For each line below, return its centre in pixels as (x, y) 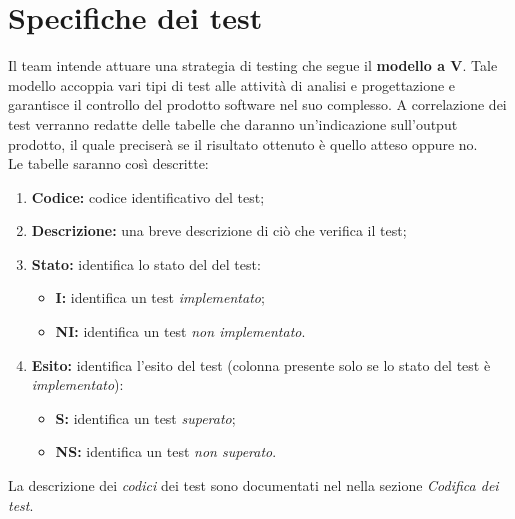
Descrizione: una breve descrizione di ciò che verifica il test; (219, 230)
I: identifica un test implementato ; (160, 297)
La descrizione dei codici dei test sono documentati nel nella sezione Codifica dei (253, 485)
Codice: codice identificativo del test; (148, 196)
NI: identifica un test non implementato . (180, 331)
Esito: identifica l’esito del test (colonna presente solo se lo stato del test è (261, 364)
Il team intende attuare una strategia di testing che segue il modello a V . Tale (253, 65)
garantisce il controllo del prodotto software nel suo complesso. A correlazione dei (257, 104)
